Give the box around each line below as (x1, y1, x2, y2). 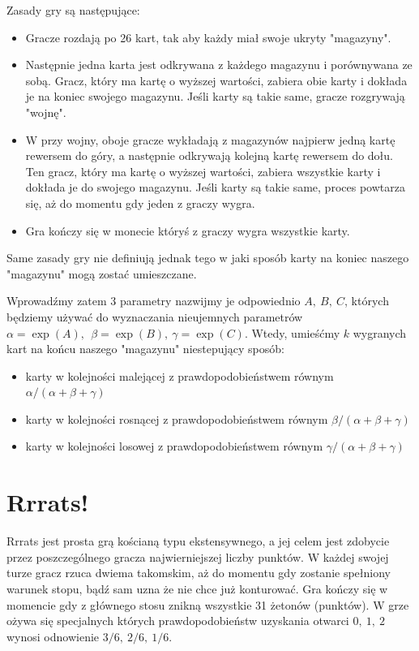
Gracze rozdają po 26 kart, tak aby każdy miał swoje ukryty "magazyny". (25, 28, 391, 45)
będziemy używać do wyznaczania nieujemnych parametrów (6, 308, 303, 325)
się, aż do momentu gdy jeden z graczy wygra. (25, 194, 255, 211)
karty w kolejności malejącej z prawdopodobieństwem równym (25, 367, 334, 384)
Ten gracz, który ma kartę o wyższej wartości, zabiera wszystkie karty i (25, 162, 381, 179)
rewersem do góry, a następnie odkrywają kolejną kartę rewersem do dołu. (25, 147, 393, 164)
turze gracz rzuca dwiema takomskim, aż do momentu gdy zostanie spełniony (6, 564, 391, 581)
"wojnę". (25, 103, 66, 120)
